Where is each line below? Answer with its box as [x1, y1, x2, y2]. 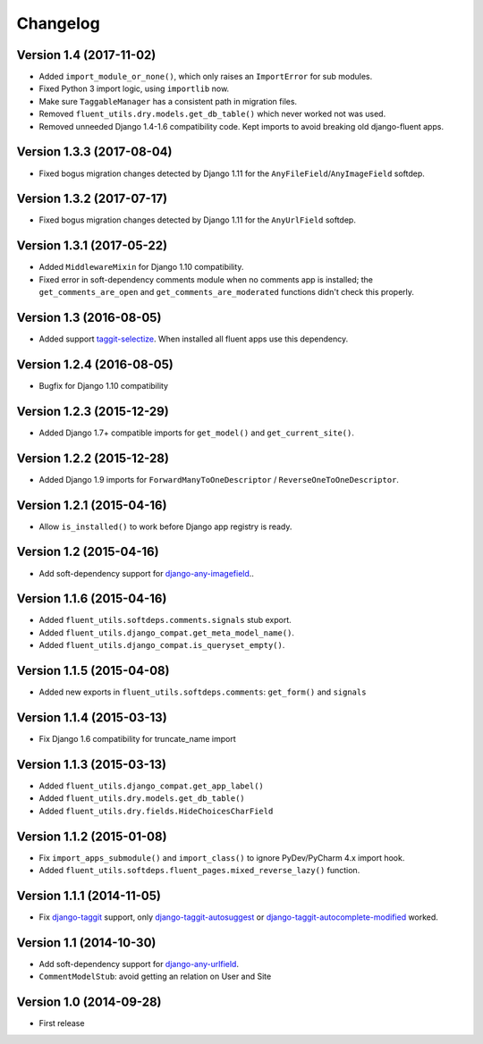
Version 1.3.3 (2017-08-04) [16, 144, 173, 160]
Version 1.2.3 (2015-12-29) [16, 403, 169, 419]
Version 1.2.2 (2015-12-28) [16, 450, 170, 466]
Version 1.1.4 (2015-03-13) [16, 710, 167, 725]
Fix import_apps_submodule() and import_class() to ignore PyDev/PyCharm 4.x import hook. [38, 852, 405, 863]
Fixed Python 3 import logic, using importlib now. [38, 83, 230, 94]
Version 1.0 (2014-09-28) [16, 995, 162, 1010]
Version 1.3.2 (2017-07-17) [16, 191, 168, 206]
